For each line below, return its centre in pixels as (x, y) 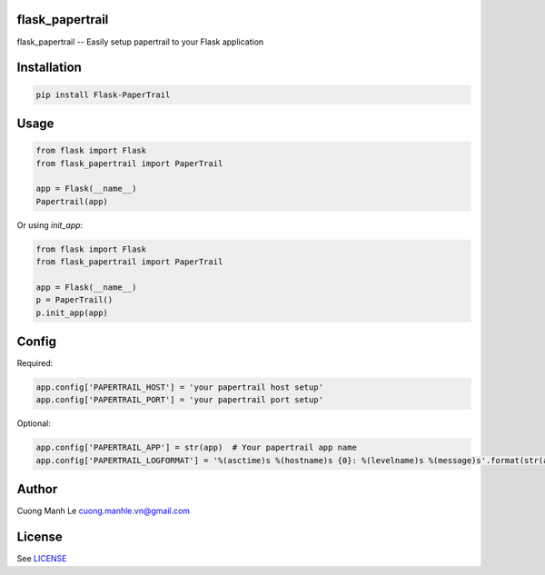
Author (37, 489)
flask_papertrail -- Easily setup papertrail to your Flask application (140, 42)
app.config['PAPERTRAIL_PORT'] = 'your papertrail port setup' (180, 400)
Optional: (34, 423)
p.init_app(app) (72, 312)
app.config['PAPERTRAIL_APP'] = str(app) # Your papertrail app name (197, 448)
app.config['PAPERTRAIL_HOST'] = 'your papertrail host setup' (180, 387)
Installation (49, 68)
